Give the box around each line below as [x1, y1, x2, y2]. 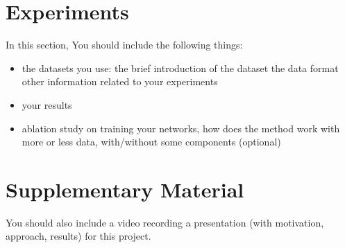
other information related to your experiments [22, 74, 218, 89]
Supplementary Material [6, 175, 244, 203]
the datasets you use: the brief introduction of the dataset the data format [22, 60, 339, 75]
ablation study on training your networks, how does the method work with [22, 121, 340, 135]
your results [22, 97, 72, 112]
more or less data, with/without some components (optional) [22, 134, 281, 149]
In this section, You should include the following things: [6, 37, 243, 52]
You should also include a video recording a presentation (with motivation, [6, 215, 324, 229]
